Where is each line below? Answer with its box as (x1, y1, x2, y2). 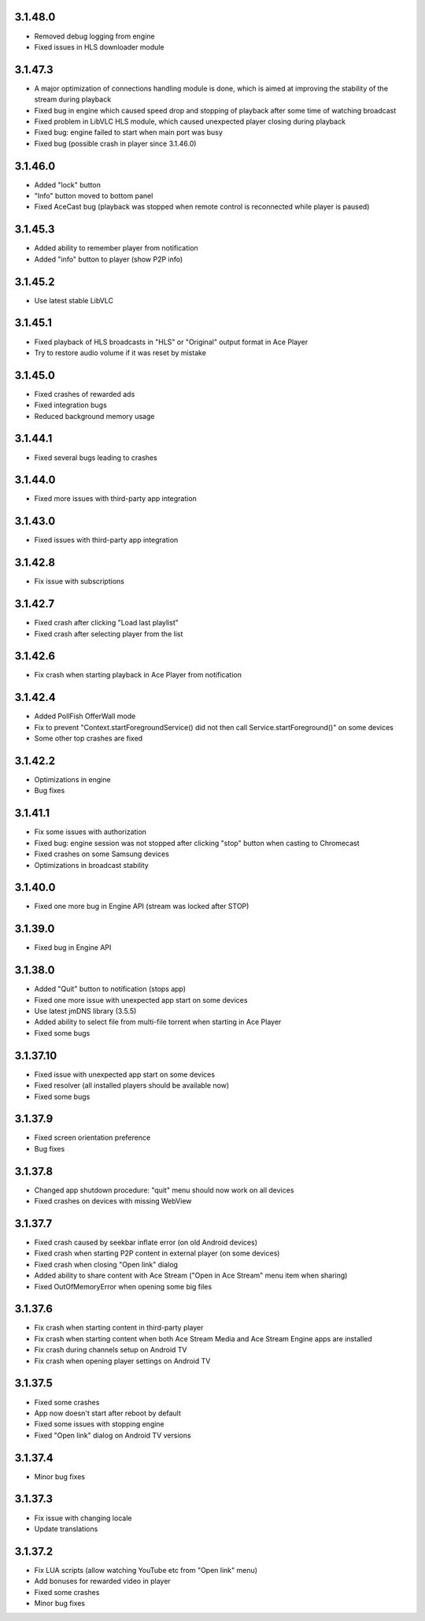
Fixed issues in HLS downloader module (34, 42, 164, 51)
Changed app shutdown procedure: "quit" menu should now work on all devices (34, 1185, 294, 1195)
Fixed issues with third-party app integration (34, 536, 179, 545)
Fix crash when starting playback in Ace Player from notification (34, 670, 242, 680)
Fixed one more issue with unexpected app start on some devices (34, 995, 248, 1004)
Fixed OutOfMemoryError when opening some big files (34, 1282, 213, 1291)
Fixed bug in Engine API (34, 943, 112, 952)
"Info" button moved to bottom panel (34, 191, 153, 201)
